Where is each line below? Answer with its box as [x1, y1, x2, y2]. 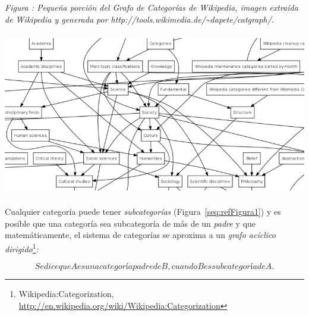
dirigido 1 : [5, 241, 39, 255]
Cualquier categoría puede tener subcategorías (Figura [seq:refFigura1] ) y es [5, 205, 281, 218]
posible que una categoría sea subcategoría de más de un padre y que [5, 217, 256, 229]
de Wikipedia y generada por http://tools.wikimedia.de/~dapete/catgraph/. [5, 12, 275, 25]
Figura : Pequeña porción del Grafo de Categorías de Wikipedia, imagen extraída [5, 1, 298, 13]
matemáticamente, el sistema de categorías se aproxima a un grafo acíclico [5, 229, 276, 241]
